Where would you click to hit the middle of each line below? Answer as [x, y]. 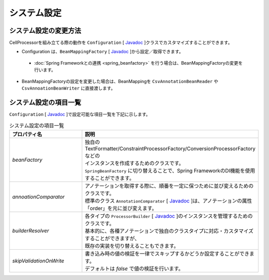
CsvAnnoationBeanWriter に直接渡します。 [68, 88]
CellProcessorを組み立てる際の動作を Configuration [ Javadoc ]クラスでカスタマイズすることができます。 [121, 43]
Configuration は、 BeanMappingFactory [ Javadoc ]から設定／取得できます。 [103, 52]
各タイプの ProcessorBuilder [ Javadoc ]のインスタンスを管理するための [169, 216]
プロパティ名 [27, 134]
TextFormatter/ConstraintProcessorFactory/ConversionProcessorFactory [170, 148]
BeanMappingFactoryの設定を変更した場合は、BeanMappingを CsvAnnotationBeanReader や [120, 81]
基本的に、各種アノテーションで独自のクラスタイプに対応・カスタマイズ [169, 231]
